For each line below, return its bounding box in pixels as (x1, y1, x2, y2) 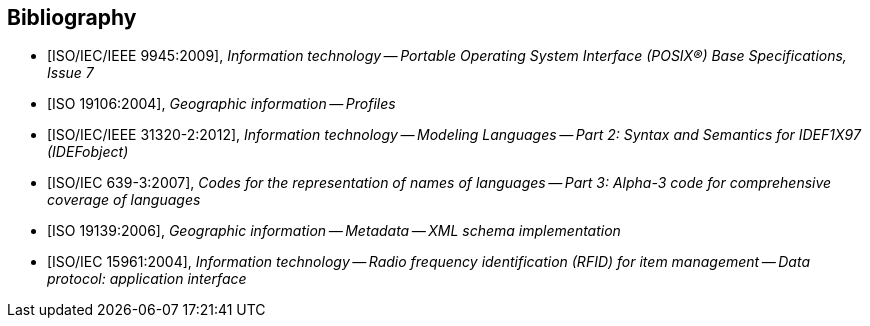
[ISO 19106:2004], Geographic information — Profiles (47, 95, 396, 113)
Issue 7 (47, 64, 94, 82)
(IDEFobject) (47, 143, 129, 161)
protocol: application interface (47, 270, 247, 288)
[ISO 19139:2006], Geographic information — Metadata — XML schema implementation (47, 222, 621, 240)
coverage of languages (47, 191, 201, 209)
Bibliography (7, 5, 137, 30)
